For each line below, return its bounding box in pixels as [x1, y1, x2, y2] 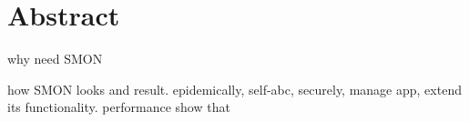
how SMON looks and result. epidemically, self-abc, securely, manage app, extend [7, 79, 462, 98]
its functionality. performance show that [7, 97, 230, 117]
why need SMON [7, 49, 103, 68]
